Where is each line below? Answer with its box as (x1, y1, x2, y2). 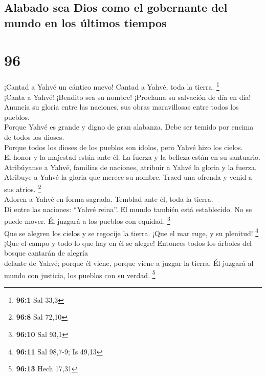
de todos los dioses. (4, 131, 64, 142)
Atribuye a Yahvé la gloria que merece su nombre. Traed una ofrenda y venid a (4, 172, 252, 182)
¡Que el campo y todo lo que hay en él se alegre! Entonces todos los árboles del (4, 237, 252, 248)
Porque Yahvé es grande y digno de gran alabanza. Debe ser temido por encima (4, 121, 254, 132)
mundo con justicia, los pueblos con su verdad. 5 (4, 268, 156, 280)
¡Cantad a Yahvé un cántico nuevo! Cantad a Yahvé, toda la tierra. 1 (4, 80, 219, 92)
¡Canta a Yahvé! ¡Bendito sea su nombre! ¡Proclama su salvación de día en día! (4, 91, 251, 102)
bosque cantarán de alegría (4, 247, 88, 258)
